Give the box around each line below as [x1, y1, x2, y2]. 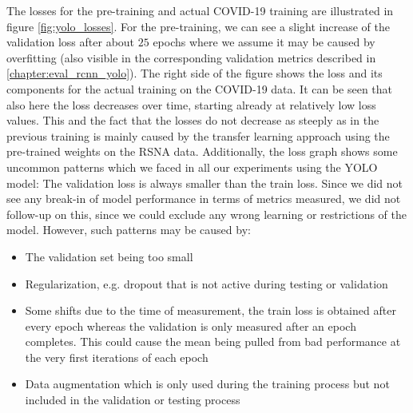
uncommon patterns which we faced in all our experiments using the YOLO [6, 158, 378, 175]
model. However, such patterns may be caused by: [6, 221, 251, 238]
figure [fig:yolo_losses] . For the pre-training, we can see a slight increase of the [6, 18, 390, 34]
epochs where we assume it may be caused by [153, 34, 375, 50]
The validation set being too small [25, 248, 193, 264]
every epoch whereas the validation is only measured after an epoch [25, 317, 356, 334]
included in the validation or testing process [25, 391, 240, 408]
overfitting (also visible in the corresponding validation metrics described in [6, 49, 376, 66]
